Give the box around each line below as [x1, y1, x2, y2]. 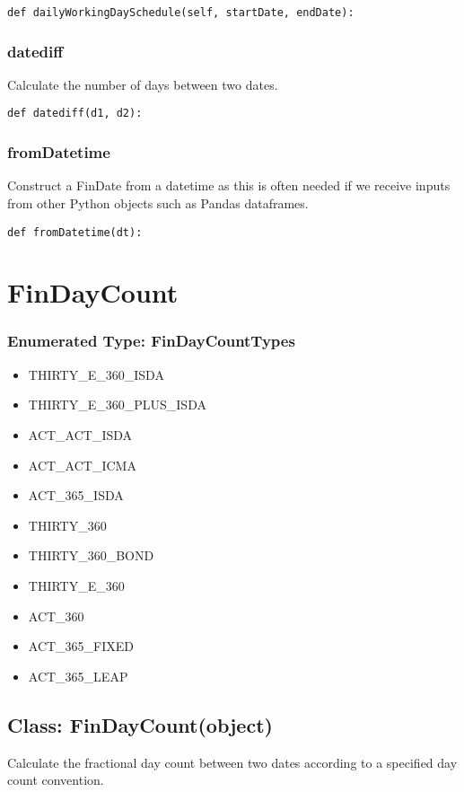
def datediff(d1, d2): [7, 107, 143, 120]
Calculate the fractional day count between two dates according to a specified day [7, 752, 458, 771]
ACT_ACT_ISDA [28, 425, 133, 444]
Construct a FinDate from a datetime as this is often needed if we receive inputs [7, 176, 451, 195]
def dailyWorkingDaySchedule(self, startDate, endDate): [7, 6, 355, 19]
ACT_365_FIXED [28, 637, 135, 656]
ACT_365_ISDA [28, 486, 124, 505]
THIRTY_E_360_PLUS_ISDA [28, 395, 206, 414]
